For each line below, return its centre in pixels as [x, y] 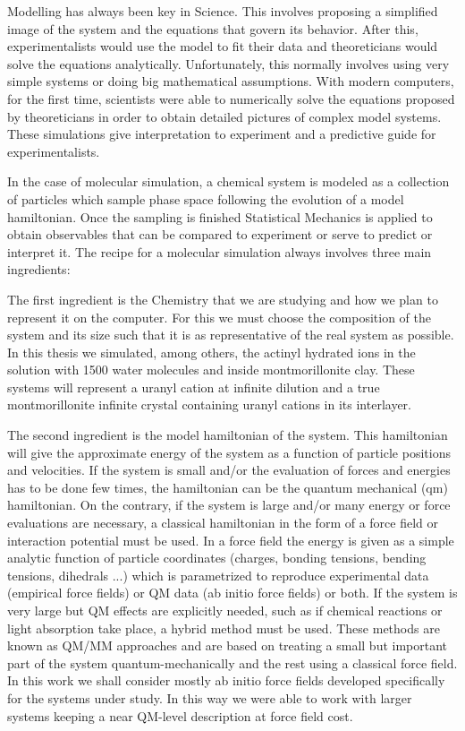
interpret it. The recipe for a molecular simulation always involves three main [220, 251]
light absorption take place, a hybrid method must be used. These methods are [224, 628]
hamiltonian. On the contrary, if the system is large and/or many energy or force [229, 505]
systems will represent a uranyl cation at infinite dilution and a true [194, 387]
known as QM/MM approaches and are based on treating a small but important [228, 645]
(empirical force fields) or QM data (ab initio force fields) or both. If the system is [232, 593]
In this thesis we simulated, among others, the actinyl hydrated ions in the [211, 352]
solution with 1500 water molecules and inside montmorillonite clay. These [211, 370]
